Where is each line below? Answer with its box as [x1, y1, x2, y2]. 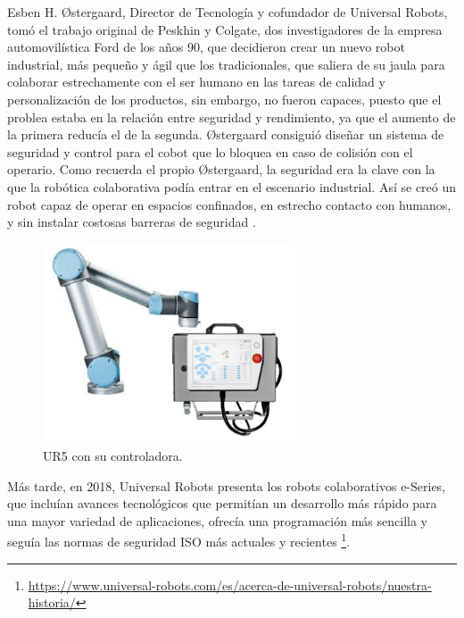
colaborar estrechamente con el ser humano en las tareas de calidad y [7, 72, 385, 91]
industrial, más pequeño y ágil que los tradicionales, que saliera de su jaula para [7, 54, 445, 73]
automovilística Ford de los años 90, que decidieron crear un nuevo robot [7, 38, 405, 56]
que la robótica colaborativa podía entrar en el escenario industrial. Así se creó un [7, 177, 457, 196]
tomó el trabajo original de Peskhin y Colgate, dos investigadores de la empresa [7, 20, 443, 38]
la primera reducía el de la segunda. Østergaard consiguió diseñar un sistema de [7, 125, 444, 144]
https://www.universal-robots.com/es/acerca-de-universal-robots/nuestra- [28, 575, 432, 594]
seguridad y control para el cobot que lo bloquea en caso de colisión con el [7, 142, 413, 161]
